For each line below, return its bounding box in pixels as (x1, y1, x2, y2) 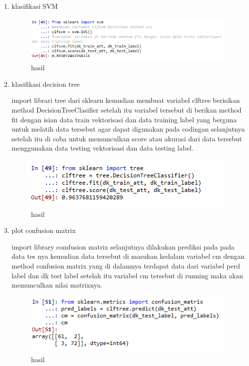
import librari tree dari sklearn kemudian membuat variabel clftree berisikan (11, 95, 240, 105)
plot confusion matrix (11, 225, 76, 235)
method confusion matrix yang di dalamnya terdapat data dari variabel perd (11, 260, 240, 270)
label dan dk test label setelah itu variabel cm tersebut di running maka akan (11, 270, 243, 280)
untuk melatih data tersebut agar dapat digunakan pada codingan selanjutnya (11, 124, 245, 134)
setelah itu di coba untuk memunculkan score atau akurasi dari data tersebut (11, 133, 242, 143)
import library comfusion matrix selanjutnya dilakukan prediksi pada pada (11, 241, 235, 251)
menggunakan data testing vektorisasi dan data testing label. (11, 143, 194, 153)
